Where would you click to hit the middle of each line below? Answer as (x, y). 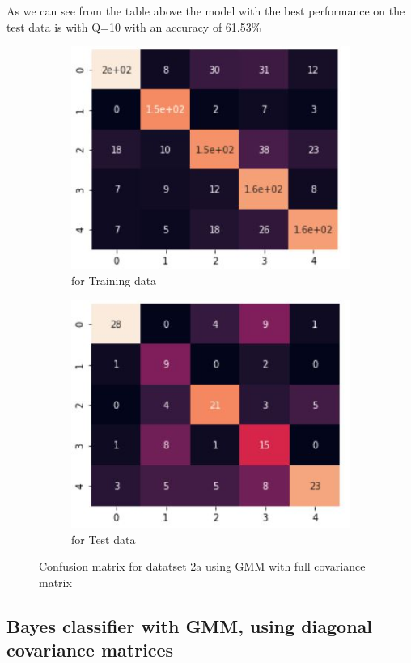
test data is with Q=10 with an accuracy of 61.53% (134, 26)
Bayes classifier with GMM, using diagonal (190, 625)
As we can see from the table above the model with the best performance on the (206, 11)
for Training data (114, 280)
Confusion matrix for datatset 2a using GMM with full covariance (202, 566)
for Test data (104, 539)
